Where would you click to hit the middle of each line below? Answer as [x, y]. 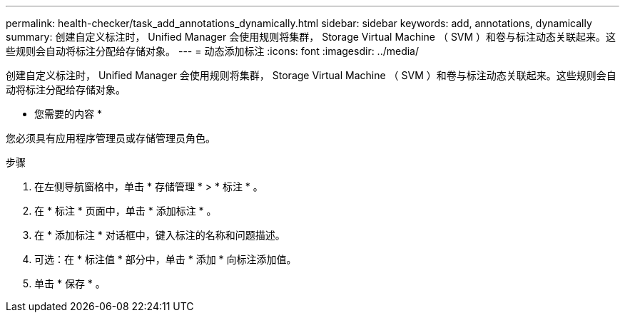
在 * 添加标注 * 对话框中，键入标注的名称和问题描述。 [160, 235]
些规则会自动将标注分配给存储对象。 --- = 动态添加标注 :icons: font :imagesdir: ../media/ [213, 51]
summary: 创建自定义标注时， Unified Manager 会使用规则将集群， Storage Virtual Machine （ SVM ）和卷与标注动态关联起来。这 [311, 37]
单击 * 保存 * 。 [70, 283]
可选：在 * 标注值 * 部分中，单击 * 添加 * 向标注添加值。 [166, 259]
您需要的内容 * [68, 114]
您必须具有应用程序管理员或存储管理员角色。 [111, 138]
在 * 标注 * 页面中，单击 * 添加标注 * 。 [126, 211]
